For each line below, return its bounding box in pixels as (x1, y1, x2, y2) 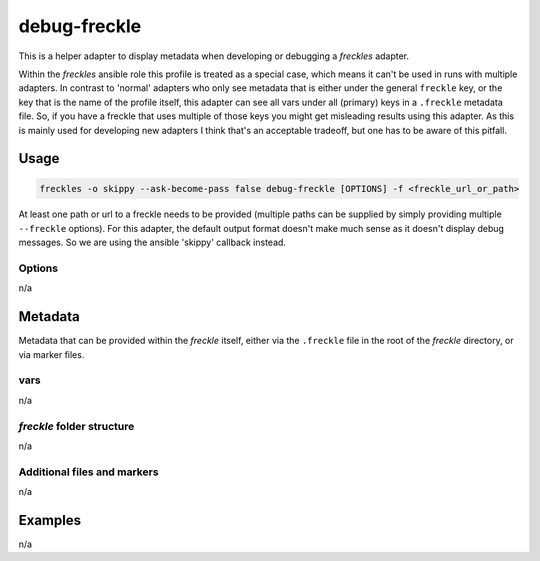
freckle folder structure (18, 419, 135, 433)
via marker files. (18, 348, 85, 360)
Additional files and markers (18, 465, 159, 479)
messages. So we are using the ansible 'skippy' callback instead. (18, 236, 287, 249)
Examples (18, 511, 82, 529)
